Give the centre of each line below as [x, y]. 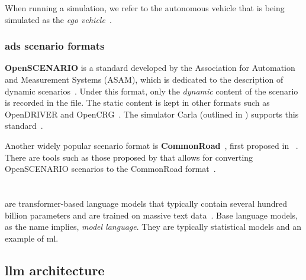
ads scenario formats [55, 46]
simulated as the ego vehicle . [58, 19]
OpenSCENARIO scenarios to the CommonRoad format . [110, 169]
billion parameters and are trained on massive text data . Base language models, [152, 215]
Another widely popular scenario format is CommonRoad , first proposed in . [152, 145]
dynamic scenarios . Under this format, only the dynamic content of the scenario [152, 91]
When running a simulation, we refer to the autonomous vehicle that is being [145, 8]
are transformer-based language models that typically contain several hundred [146, 203]
